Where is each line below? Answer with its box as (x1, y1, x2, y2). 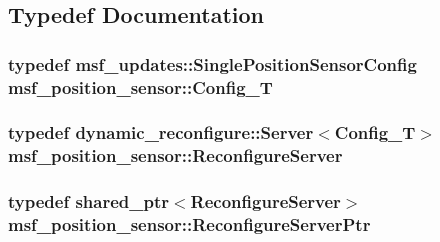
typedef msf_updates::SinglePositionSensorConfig (8, 51, 417, 76)
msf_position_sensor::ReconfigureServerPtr (8, 212, 371, 237)
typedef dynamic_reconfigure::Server (8, 120, 314, 145)
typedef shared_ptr (8, 189, 169, 214)
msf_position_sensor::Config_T (8, 74, 273, 99)
